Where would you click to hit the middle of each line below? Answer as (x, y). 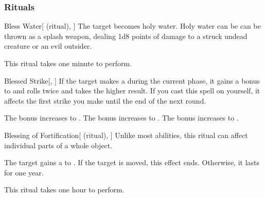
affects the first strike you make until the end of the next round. (105, 100)
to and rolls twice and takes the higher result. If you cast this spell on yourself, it (132, 91)
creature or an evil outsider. (48, 46)
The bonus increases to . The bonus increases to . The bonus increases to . (121, 118)
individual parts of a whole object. (58, 145)
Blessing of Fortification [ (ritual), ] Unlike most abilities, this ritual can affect (126, 135)
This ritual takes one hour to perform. (64, 190)
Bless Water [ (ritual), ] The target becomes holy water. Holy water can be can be (132, 26)
